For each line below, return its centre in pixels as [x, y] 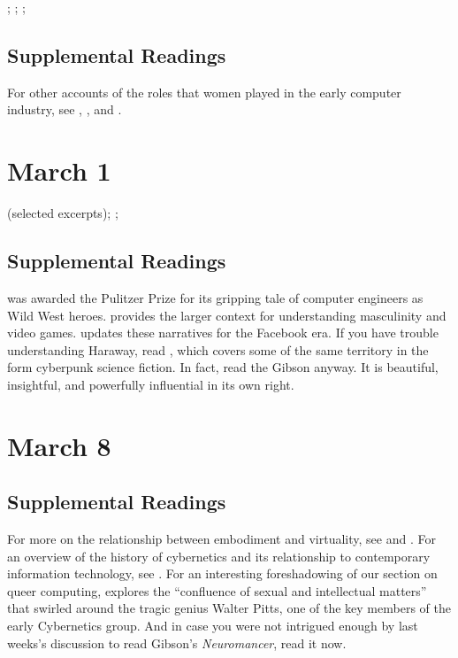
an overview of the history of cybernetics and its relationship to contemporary [219, 556]
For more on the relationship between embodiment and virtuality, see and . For [221, 539]
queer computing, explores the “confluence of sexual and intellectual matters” [217, 590]
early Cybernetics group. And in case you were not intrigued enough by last [213, 626]
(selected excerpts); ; [63, 213]
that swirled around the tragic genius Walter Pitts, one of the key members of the [229, 608]
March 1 [59, 170]
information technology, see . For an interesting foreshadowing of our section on [222, 573]
